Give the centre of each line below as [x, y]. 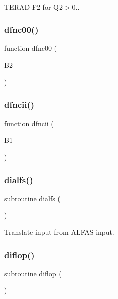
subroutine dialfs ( [32, 198]
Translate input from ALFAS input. [59, 232]
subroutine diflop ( [33, 273]
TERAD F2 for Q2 [33, 7]
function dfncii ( [29, 123]
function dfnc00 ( [31, 48]
